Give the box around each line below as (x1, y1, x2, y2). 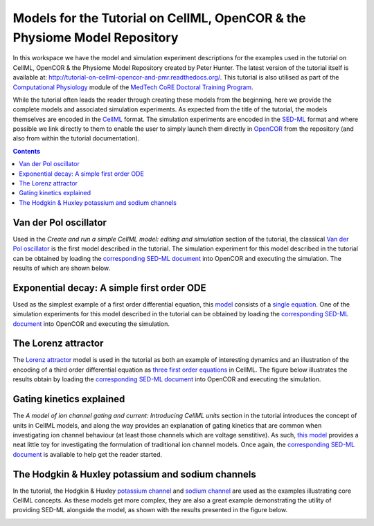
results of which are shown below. (12, 264, 111, 272)
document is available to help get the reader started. (12, 450, 163, 458)
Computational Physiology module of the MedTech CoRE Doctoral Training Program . (12, 83, 253, 91)
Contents (12, 147, 41, 155)
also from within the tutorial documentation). (12, 134, 140, 143)
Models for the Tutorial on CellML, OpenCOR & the (12, 10, 306, 26)
